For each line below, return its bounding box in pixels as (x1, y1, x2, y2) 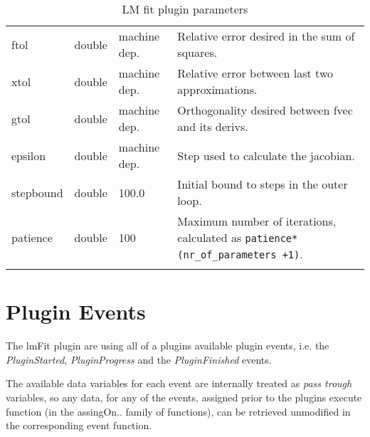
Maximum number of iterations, (177, 213, 337, 229)
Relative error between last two (177, 65, 333, 81)
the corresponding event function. (6, 418, 152, 433)
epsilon (11, 147, 46, 164)
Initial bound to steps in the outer (177, 176, 348, 192)
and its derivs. (177, 118, 248, 135)
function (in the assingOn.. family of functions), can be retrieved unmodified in (6, 404, 351, 418)
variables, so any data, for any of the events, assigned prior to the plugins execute (6, 389, 362, 404)
